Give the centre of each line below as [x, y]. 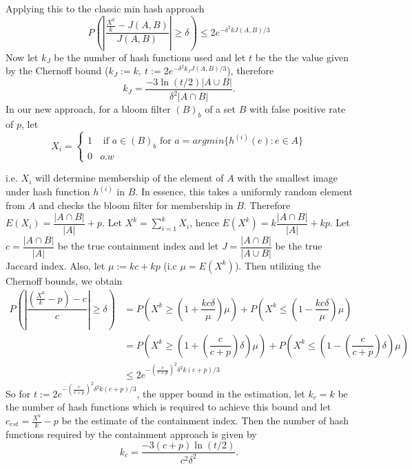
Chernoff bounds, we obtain [64, 280]
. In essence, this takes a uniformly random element [244, 192]
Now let [22, 57]
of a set [220, 109]
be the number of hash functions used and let [150, 57]
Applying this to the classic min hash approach [105, 8]
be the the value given [302, 57]
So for [18, 393]
